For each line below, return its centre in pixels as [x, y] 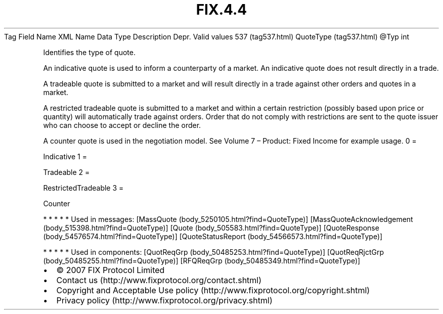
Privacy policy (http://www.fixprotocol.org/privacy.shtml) [164, 300]
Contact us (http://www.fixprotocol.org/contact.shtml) [159, 280]
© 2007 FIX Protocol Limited [110, 270]
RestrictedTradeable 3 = [83, 188]
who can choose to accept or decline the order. [122, 125]
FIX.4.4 [221, 10]
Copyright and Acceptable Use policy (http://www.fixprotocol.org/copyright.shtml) [213, 290]
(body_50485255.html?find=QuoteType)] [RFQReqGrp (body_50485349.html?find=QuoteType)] [202, 260]
